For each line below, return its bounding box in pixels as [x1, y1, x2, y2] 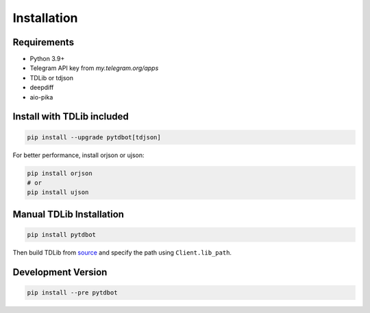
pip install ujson [27, 189, 89, 196]
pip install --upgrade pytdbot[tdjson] [27, 133, 161, 141]
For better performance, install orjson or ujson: [12, 151, 145, 159]
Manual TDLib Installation [12, 208, 125, 220]
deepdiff [29, 83, 54, 92]
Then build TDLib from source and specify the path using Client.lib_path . [12, 248, 232, 257]
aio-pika [29, 93, 53, 101]
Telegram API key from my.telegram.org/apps [29, 64, 159, 72]
